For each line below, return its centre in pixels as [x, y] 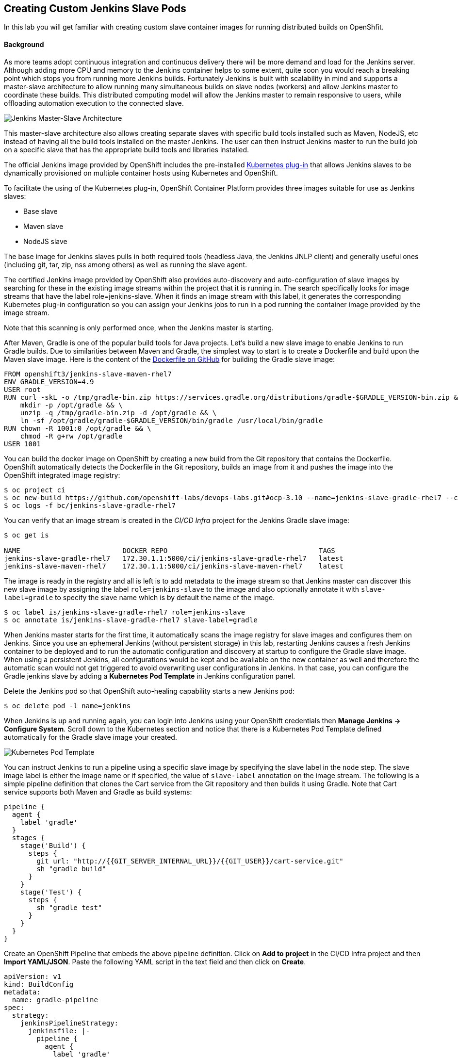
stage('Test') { [51, 892]
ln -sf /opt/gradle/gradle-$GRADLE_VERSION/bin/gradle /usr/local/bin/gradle [172, 420]
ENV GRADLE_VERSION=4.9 [49, 382]
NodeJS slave [45, 241]
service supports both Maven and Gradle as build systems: [98, 792]
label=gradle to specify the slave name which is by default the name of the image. [139, 597]
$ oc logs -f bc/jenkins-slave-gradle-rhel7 [90, 505]
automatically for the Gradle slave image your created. [90, 737]
